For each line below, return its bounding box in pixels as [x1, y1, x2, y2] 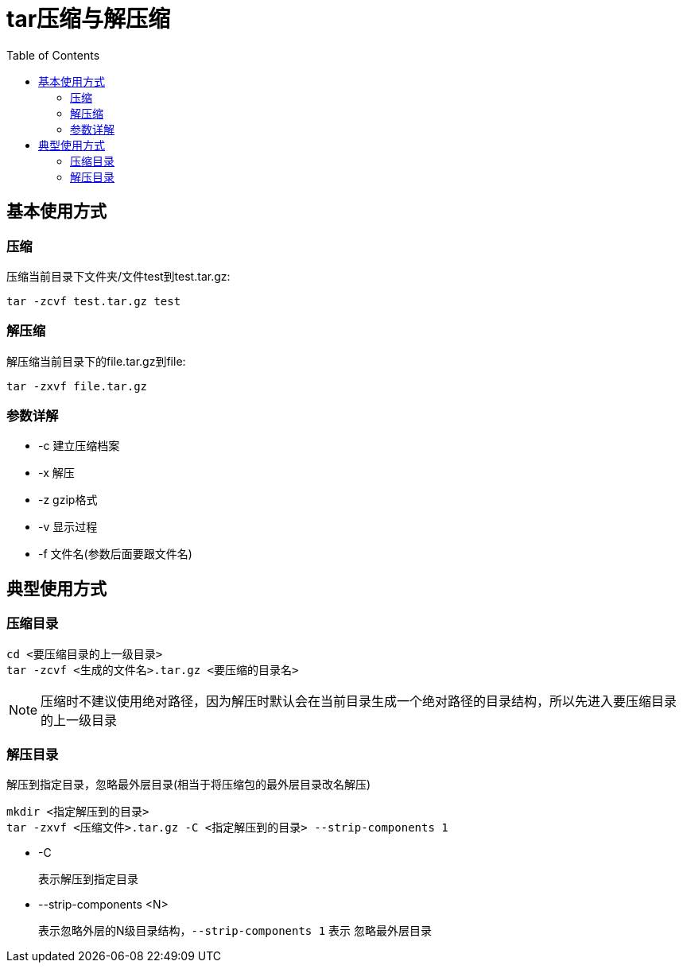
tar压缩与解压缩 [6, 6, 171, 33]
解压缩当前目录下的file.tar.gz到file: [6, 354, 186, 368]
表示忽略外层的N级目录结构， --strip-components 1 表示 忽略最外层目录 [38, 924, 433, 938]
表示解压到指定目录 [38, 872, 138, 886]
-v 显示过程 [38, 520, 98, 534]
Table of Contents [6, 48, 100, 62]
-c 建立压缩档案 [38, 439, 120, 453]
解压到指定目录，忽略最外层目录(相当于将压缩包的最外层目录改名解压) [6, 777, 371, 792]
